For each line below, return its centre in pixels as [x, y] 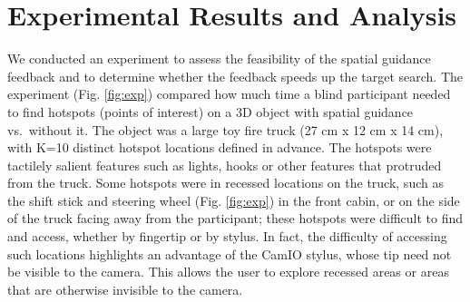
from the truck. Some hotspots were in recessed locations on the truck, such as [225, 183]
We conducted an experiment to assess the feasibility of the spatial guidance [219, 58]
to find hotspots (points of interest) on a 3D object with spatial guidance [211, 111]
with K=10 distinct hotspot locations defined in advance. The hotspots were [220, 147]
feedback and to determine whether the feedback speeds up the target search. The [235, 76]
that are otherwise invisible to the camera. [125, 289]
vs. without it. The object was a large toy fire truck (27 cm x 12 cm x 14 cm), [225, 129]
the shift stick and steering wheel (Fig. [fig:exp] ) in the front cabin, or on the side [234, 200]
